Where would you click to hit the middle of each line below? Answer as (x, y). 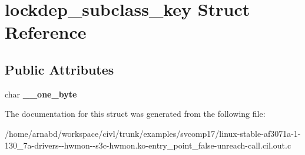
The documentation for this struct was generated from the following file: (135, 114)
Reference (46, 32)
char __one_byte (41, 94)
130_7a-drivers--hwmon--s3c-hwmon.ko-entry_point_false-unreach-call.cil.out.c (148, 145)
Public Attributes (59, 69)
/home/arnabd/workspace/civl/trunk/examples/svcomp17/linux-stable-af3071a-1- (153, 133)
